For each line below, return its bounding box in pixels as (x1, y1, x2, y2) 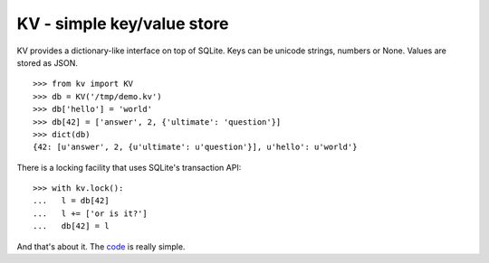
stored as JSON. (16, 57, 79, 68)
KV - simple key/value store (16, 14, 230, 33)
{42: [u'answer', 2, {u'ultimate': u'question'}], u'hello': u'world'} (33, 142, 358, 153)
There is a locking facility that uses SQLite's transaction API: (16, 162, 242, 173)
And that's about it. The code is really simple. (16, 240, 186, 252)
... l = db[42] (33, 195, 110, 206)
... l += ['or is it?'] (33, 208, 149, 219)
